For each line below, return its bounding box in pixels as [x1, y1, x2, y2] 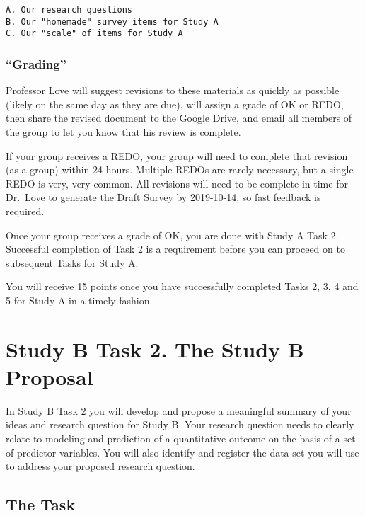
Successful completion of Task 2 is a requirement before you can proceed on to [6, 241, 345, 256]
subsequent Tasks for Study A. [6, 255, 139, 270]
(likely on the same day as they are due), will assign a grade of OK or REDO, [6, 96, 344, 111]
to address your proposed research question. [6, 459, 195, 474]
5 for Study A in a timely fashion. [6, 292, 153, 307]
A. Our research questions [6, 5, 132, 15]
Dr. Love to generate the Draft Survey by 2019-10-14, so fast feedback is [6, 190, 321, 205]
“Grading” [6, 55, 66, 72]
